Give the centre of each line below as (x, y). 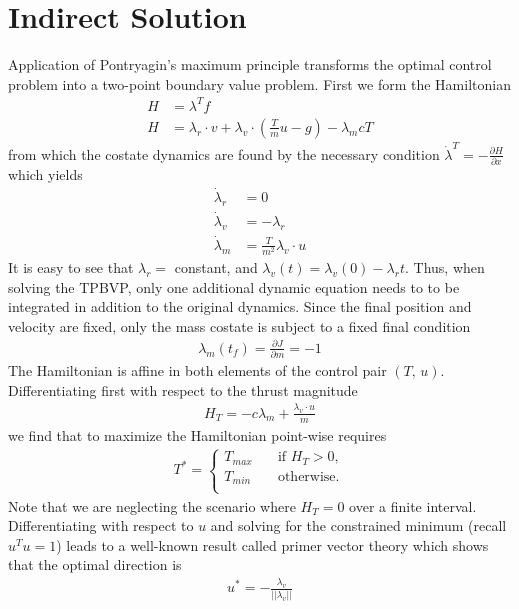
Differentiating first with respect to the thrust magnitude (183, 389)
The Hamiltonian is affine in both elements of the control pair (197, 370)
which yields (45, 173)
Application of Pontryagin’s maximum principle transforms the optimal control (250, 64)
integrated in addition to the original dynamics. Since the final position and (240, 306)
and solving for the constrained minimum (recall (358, 525)
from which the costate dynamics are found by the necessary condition (224, 153)
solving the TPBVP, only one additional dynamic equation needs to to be (234, 286)
